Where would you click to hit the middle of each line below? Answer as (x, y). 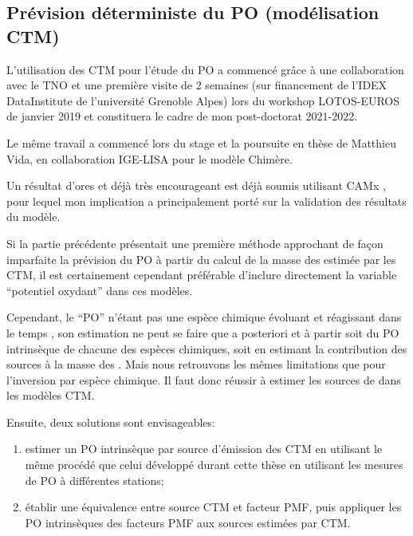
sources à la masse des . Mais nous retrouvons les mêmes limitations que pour (196, 364)
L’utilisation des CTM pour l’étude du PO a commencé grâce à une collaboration (205, 69)
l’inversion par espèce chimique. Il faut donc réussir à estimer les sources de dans (204, 379)
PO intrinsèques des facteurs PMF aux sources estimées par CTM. (188, 522)
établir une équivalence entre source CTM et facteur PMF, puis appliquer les (213, 507)
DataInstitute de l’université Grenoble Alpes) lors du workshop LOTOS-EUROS (203, 100)
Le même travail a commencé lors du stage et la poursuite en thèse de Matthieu (201, 142)
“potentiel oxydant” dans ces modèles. (100, 290)
